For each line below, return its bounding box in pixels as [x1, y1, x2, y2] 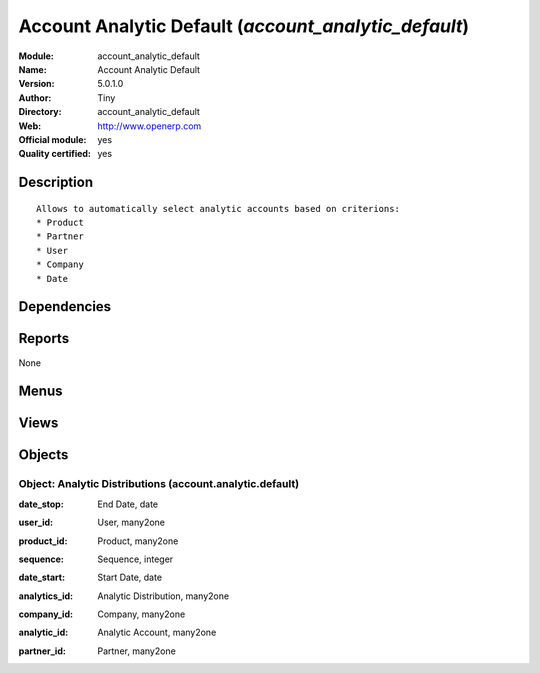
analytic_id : [18, 626, 69, 639]
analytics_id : [18, 590, 74, 602]
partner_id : [18, 645, 67, 657]
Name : [18, 63, 47, 75]
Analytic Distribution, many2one [97, 590, 230, 602]
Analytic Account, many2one [97, 626, 217, 639]
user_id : [18, 516, 54, 529]
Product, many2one [97, 535, 179, 547]
